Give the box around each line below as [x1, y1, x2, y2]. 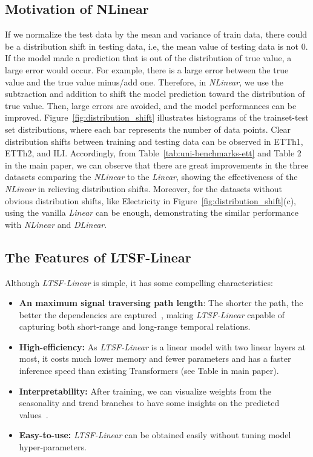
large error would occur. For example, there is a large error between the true [5, 63, 289, 76]
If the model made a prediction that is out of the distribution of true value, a [5, 52, 292, 64]
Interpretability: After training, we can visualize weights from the [19, 384, 272, 397]
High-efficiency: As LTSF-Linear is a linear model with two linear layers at [19, 340, 306, 353]
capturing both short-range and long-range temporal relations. [19, 320, 251, 333]
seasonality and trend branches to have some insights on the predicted [19, 396, 280, 409]
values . [19, 408, 48, 421]
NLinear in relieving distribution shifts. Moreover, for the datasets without [5, 182, 282, 195]
